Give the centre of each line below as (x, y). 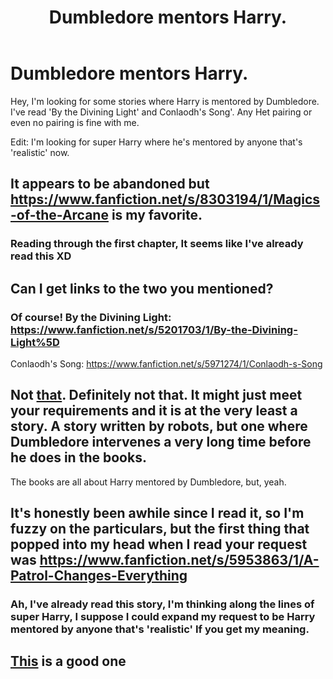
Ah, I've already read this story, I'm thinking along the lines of (162, 604)
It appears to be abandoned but (110, 184)
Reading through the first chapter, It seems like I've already (157, 244)
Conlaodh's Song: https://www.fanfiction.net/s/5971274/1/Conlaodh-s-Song (166, 363)
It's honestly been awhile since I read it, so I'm (157, 513)
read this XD (41, 256)
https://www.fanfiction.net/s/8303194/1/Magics (165, 199)
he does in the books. (78, 457)
